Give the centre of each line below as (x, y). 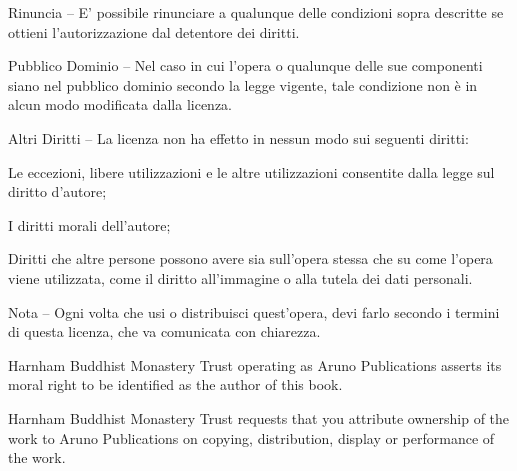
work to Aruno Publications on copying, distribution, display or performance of (251, 437)
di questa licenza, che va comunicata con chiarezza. (164, 331)
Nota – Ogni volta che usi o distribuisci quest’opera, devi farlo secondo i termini (254, 311)
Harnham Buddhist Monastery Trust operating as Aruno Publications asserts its (255, 364)
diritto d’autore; (57, 191)
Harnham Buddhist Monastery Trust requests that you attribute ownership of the (259, 417)
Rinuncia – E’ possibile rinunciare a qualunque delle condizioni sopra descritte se (256, 12)
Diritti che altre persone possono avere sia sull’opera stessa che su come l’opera (250, 258)
